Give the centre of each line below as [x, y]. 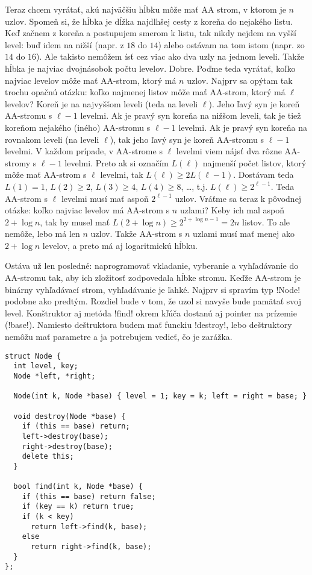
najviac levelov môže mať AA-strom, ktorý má [91, 80]
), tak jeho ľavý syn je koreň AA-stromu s [187, 139]
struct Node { [33, 356]
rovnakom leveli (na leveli [52, 139]
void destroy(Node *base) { [70, 416]
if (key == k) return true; [78, 507]
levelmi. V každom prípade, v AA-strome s [84, 151]
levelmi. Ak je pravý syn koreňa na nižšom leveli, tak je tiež [191, 115]
